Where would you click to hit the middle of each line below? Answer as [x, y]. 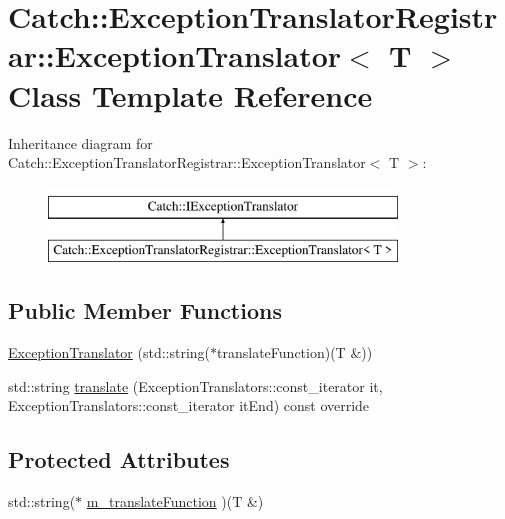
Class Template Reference [190, 94]
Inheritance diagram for [80, 142]
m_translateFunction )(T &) [175, 501]
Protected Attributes [119, 459]
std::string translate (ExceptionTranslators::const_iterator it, [195, 385]
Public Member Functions [145, 310]
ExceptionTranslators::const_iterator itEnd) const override [189, 405]
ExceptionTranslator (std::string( [109, 352]
